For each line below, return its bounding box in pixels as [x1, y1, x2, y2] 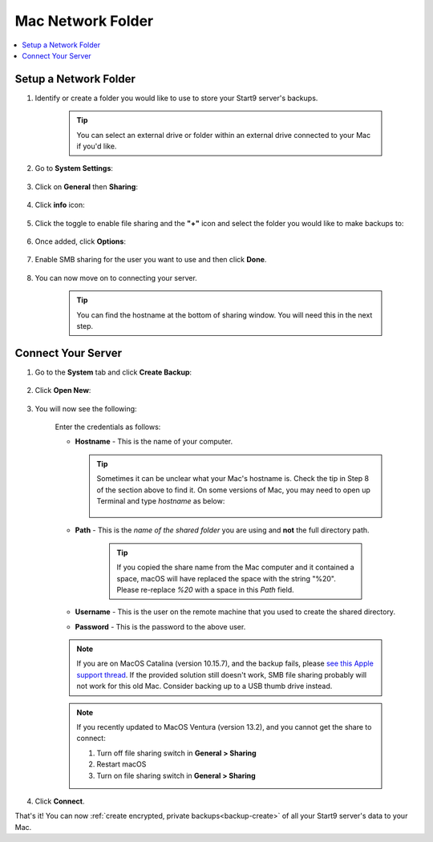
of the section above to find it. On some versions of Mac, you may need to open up [96, 485, 370, 495]
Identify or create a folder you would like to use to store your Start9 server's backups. [34, 93, 318, 103]
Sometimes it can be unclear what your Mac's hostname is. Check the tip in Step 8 [96, 474, 370, 484]
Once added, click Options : [34, 237, 126, 246]
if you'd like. [76, 141, 117, 152]
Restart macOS [96, 759, 147, 769]
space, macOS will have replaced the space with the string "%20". [116, 573, 336, 583]
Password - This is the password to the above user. [75, 621, 246, 631]
